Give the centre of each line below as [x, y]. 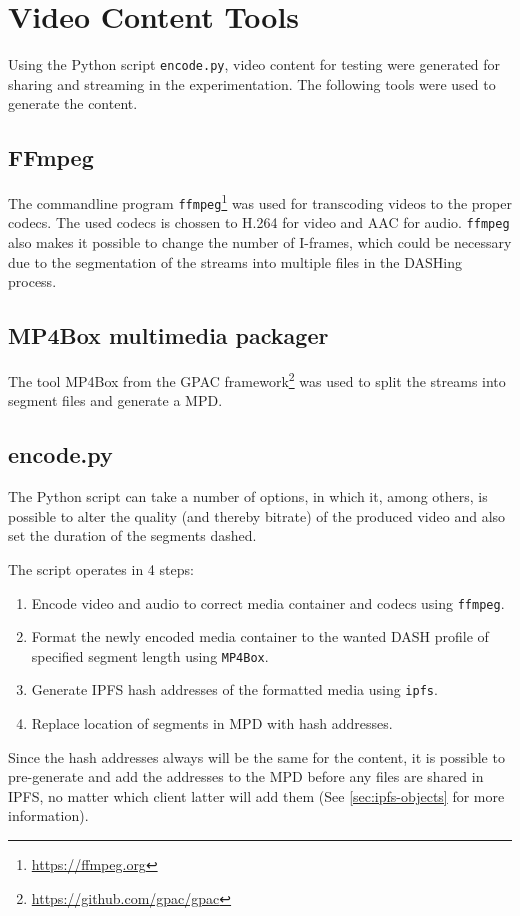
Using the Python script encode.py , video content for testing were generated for [254, 64]
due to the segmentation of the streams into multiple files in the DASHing [235, 261]
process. [32, 281]
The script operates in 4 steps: [101, 568]
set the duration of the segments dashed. [132, 535]
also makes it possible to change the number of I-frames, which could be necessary [260, 242]
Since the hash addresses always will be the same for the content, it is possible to [256, 756]
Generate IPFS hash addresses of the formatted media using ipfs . [234, 689]
